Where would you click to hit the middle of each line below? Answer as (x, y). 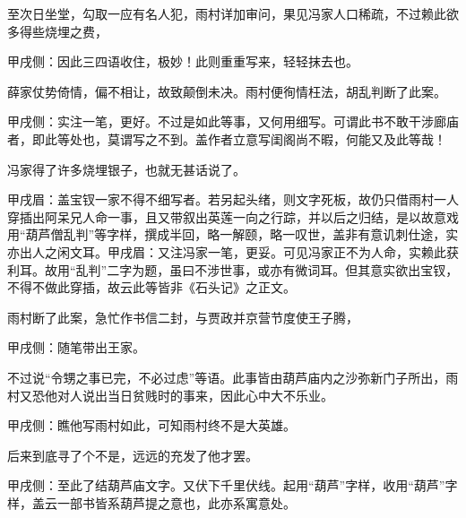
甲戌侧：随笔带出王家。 (76, 347)
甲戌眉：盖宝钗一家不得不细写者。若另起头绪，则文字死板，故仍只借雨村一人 (233, 199)
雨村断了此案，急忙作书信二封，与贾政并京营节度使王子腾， (183, 317)
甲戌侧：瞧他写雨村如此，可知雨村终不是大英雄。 (151, 425)
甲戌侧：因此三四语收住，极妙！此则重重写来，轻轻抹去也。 (183, 61)
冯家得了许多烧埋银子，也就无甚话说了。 (126, 169)
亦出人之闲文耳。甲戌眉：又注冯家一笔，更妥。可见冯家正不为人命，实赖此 (227, 251)
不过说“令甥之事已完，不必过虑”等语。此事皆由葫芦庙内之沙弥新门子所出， (227, 377)
